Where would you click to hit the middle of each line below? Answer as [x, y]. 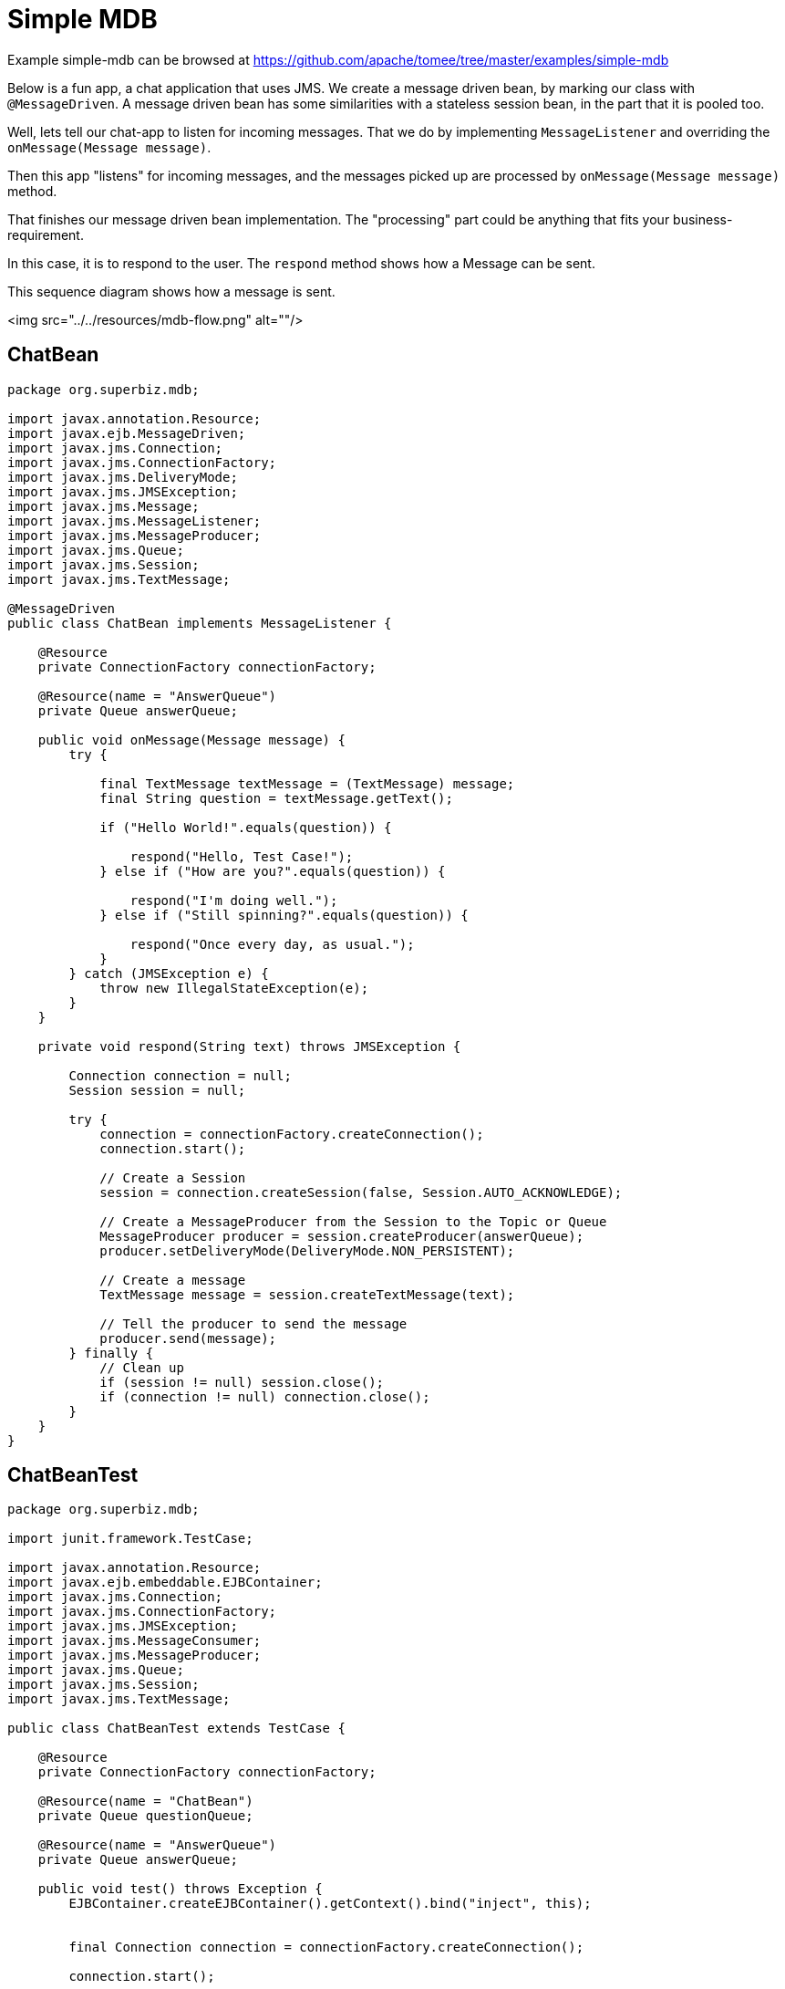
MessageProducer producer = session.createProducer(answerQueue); [342, 1236]
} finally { [111, 1353]
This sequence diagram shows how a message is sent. [171, 291]
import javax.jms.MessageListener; [134, 521]
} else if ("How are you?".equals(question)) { [273, 871]
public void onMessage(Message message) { [191, 739]
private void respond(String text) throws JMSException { [249, 1046]
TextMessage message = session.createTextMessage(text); [307, 1294]
